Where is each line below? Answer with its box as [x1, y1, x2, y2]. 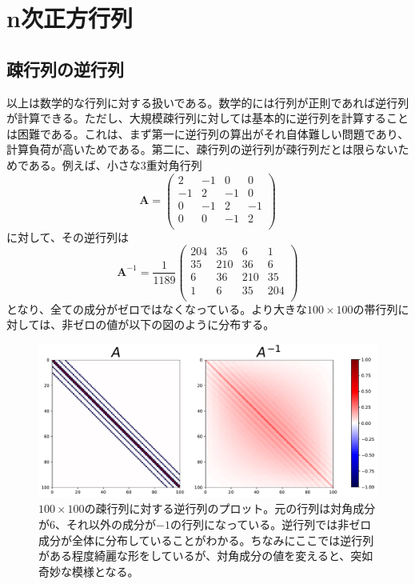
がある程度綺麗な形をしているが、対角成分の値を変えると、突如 [38, 547, 373, 564]
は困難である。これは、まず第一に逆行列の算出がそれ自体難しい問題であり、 [6, 125, 409, 142]
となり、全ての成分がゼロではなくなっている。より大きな [6, 300, 308, 317]
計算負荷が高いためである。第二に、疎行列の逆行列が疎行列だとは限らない [6, 141, 398, 158]
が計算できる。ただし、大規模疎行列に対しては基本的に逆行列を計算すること [6, 110, 409, 126]
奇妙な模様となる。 [38, 562, 139, 579]
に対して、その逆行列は [6, 228, 129, 245]
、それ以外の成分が [55, 516, 156, 533]
